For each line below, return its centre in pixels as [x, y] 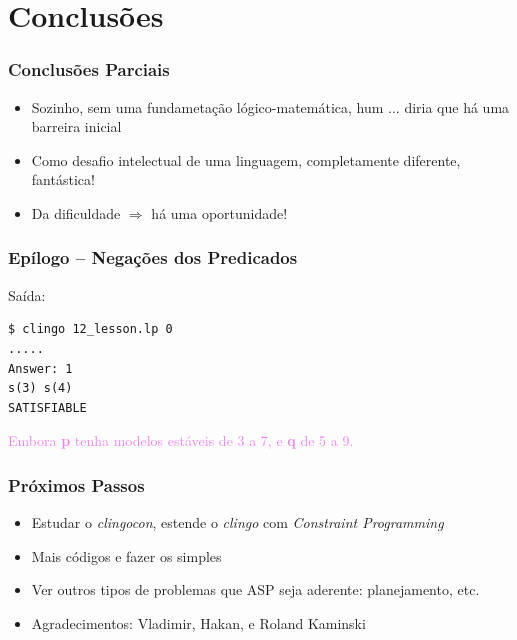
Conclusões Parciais [89, 69]
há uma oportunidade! [219, 212]
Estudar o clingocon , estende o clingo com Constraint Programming [237, 522]
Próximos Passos [76, 484]
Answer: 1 [40, 368]
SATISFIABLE [47, 407]
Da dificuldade [76, 212]
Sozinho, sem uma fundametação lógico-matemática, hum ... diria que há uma [270, 106]
